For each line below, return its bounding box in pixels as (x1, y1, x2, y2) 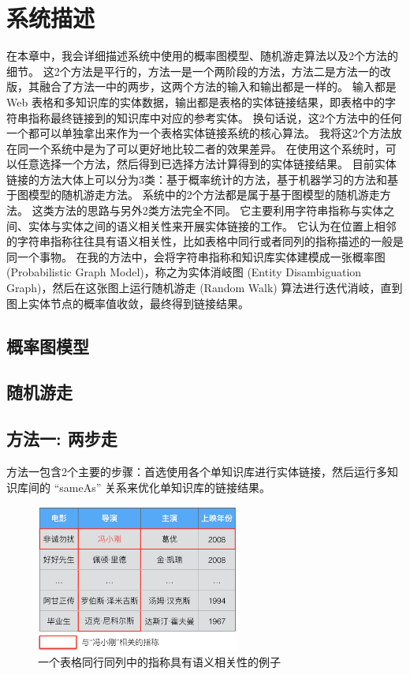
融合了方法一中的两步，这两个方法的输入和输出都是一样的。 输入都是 (39, 78, 397, 95)
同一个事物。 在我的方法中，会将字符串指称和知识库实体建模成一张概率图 (6, 248, 386, 264)
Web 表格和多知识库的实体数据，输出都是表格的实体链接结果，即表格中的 (6, 93, 385, 110)
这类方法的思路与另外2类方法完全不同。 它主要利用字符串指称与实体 (32, 202, 384, 219)
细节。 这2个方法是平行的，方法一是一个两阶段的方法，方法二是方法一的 (6, 62, 380, 79)
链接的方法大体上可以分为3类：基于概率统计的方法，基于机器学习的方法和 (6, 171, 387, 187)
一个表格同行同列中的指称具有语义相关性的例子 (38, 654, 281, 670)
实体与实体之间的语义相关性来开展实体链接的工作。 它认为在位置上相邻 (28, 217, 397, 234)
